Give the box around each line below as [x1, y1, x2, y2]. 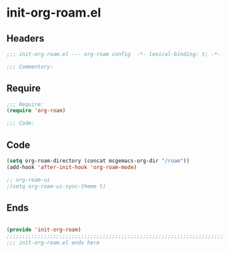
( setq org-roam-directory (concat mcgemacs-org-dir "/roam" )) [6, 157, 190, 164]
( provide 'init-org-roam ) [6, 227, 81, 234]
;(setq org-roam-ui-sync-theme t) [6, 182, 107, 190]
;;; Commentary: [6, 63, 53, 70]
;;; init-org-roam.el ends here [6, 239, 100, 247]
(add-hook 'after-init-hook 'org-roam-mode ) [6, 164, 137, 171]
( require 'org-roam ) [6, 107, 67, 114]
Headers [6, 33, 44, 44]
